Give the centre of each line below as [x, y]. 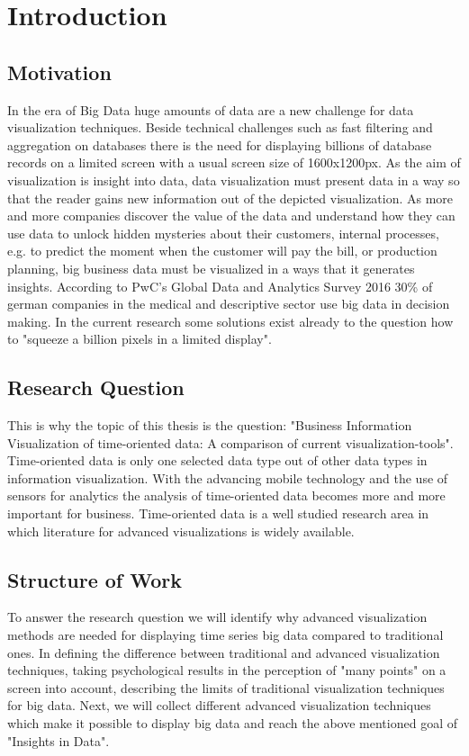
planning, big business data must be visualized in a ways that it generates [211, 268]
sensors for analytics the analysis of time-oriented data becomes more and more [226, 495]
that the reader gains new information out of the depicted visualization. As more [230, 198]
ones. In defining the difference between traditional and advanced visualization [224, 652]
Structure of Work [95, 579]
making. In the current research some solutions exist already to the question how [230, 321]
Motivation [59, 72]
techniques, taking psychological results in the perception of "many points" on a [227, 670]
